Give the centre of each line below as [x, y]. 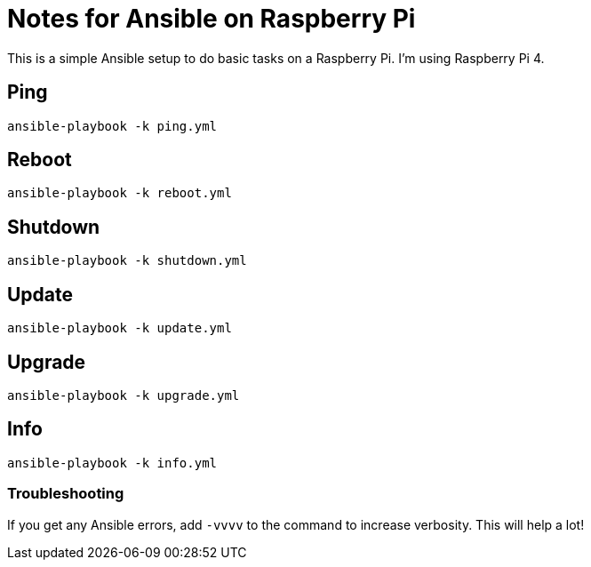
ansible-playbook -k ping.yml [112, 126]
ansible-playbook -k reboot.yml [120, 193]
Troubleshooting [66, 494]
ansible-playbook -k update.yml [120, 328]
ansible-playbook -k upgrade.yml [124, 395]
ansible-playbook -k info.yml [112, 463]
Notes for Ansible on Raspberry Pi [212, 19]
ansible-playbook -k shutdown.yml [127, 261]
